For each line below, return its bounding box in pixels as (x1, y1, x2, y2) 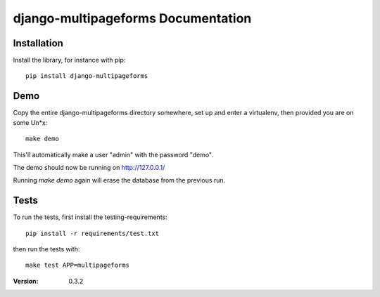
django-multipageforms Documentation (13, 11, 252, 26)
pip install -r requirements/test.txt (25, 229, 160, 237)
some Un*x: (13, 118, 48, 126)
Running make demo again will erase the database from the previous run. (13, 176, 226, 185)
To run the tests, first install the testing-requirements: (13, 213, 168, 221)
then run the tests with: (13, 245, 80, 253)
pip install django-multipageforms (25, 72, 148, 80)
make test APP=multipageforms (25, 261, 130, 270)
